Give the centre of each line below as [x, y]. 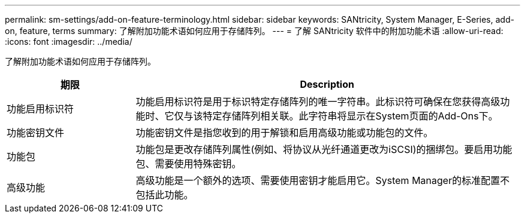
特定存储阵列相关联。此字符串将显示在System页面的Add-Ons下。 [350, 116]
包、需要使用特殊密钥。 [188, 164]
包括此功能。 [165, 195]
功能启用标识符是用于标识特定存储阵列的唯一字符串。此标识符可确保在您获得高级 [318, 102]
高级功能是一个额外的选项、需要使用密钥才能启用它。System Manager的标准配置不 [323, 180]
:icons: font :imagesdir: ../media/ [69, 42]
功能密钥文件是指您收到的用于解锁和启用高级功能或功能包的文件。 [284, 133]
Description [327, 84]
